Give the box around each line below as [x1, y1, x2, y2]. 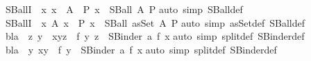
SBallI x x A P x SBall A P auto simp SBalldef [5, 2, 243, 16]
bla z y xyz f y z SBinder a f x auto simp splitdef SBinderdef [5, 29, 305, 43]
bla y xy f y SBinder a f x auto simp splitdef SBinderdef [5, 42, 277, 56]
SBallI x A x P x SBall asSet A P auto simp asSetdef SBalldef [5, 15, 305, 29]
